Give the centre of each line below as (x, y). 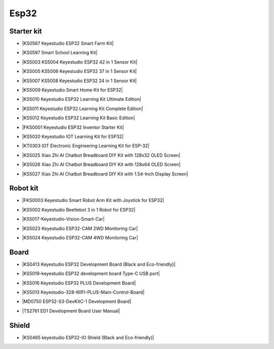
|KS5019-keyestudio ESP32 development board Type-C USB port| (91, 273)
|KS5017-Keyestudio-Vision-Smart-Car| (63, 219)
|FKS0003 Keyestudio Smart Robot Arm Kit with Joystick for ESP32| (93, 200)
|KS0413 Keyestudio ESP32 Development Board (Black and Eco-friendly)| (99, 264)
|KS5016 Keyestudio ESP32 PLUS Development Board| (79, 283)
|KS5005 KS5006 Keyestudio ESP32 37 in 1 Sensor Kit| (79, 72)
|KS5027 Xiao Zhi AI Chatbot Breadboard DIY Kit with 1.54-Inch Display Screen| (105, 174)
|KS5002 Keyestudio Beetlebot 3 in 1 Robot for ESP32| (79, 210)
